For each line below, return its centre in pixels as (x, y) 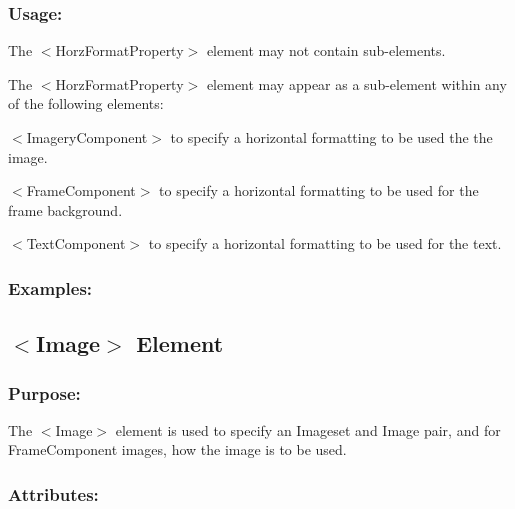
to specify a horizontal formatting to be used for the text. (325, 243)
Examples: (50, 287)
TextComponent (76, 243)
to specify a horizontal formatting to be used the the (331, 137)
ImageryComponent (87, 137)
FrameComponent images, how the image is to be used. (177, 449)
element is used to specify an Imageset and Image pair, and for (308, 429)
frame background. (65, 209)
